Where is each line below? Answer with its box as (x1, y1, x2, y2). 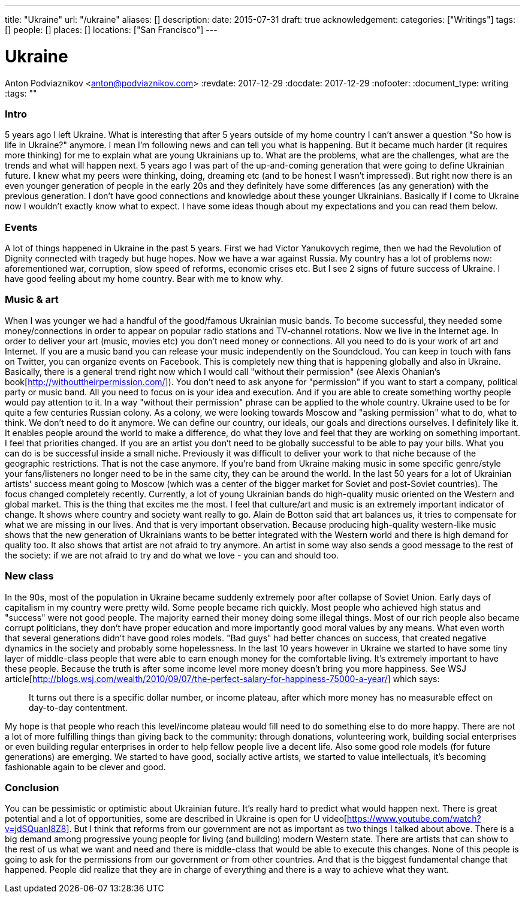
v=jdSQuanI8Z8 (5, 824, 67, 834)
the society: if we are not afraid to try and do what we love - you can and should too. (5, 549, 339, 560)
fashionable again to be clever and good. (5, 761, 166, 772)
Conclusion (5, 781, 59, 794)
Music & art (5, 293, 59, 306)
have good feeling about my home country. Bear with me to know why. (5, 274, 283, 284)
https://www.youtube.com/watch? (346, 813, 481, 824)
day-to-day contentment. (29, 702, 128, 713)
